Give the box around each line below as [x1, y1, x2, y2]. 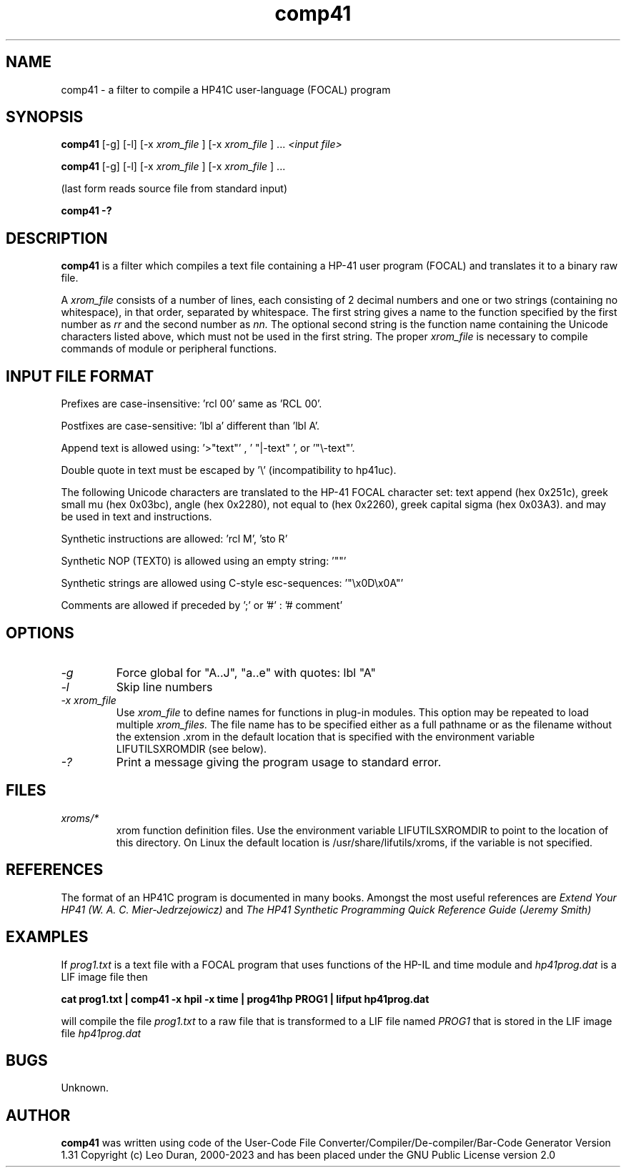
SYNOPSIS [6, 108, 84, 127]
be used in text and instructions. [61, 510, 212, 523]
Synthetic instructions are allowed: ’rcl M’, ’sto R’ [61, 533, 288, 545]
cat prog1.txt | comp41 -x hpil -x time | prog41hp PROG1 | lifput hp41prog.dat [61, 992, 429, 1005]
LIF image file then [61, 970, 148, 983]
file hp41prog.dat [61, 1026, 141, 1039]
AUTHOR [6, 1106, 71, 1124]
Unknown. [61, 1082, 109, 1094]
